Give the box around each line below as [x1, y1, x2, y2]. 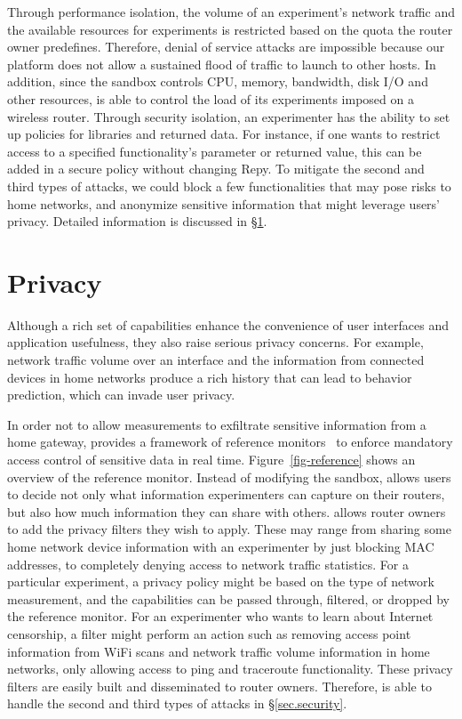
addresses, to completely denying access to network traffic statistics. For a [7, 554, 410, 573]
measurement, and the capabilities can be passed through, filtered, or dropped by [7, 589, 450, 608]
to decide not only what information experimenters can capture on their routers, [7, 485, 445, 504]
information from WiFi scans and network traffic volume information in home [7, 642, 430, 660]
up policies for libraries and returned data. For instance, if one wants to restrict [7, 125, 441, 143]
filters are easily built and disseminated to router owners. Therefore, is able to [7, 676, 432, 695]
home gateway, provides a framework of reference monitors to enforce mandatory [7, 432, 453, 451]
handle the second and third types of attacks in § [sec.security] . [7, 694, 347, 713]
